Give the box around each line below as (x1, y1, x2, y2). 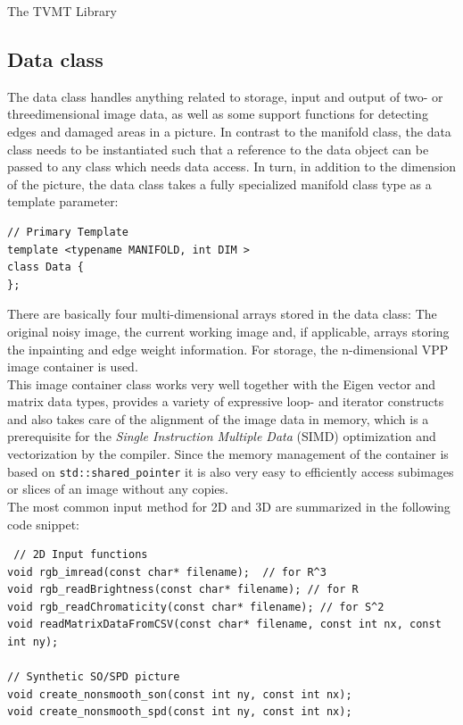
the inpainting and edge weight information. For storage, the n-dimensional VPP (7, 339, 449, 358)
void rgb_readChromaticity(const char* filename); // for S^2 (7, 600, 384, 613)
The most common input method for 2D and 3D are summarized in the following (7, 496, 451, 515)
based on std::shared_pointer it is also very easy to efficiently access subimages (7, 462, 454, 480)
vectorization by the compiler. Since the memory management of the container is (7, 445, 449, 463)
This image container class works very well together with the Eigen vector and (7, 374, 436, 393)
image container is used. (7, 357, 138, 376)
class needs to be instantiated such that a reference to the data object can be (7, 139, 429, 158)
